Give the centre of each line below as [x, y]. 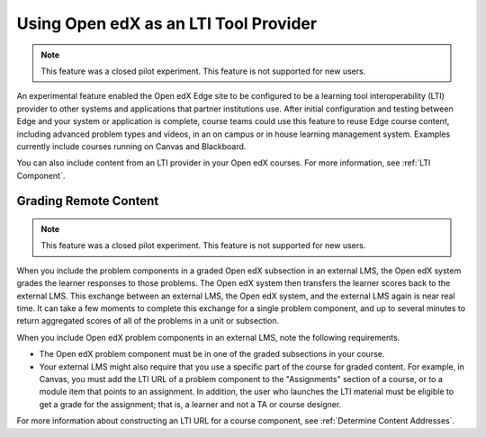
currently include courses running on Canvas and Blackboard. [131, 146]
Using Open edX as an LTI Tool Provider [167, 23]
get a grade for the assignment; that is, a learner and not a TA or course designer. [190, 404]
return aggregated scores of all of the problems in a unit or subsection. [148, 321]
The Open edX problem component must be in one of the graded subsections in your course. [212, 354]
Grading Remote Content [88, 201]
